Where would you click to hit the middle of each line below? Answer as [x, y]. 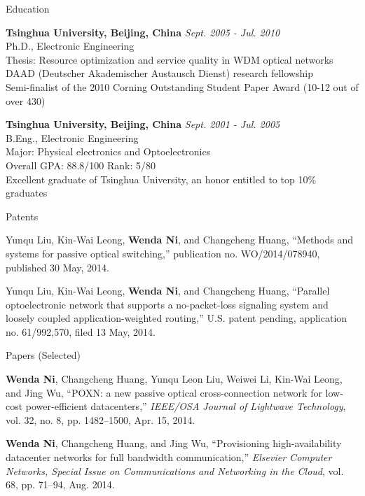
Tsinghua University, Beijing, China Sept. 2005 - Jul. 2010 [143, 32]
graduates [27, 193]
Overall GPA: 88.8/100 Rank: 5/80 [81, 165]
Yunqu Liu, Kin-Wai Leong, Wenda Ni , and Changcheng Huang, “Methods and [180, 240]
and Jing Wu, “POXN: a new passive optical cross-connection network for [164, 392]
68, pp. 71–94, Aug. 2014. [60, 484]
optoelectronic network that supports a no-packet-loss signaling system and [167, 304]
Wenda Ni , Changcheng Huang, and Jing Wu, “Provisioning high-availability [174, 443]
